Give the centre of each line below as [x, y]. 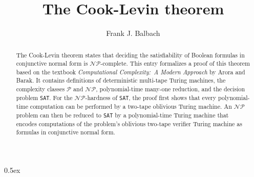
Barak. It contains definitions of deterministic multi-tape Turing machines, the [121, 80]
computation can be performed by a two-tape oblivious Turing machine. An [131, 106]
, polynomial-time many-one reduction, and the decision [171, 89]
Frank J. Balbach [133, 33]
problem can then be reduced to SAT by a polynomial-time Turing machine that [122, 115]
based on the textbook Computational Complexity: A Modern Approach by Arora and [131, 72]
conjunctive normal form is [52, 63]
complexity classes [40, 89]
